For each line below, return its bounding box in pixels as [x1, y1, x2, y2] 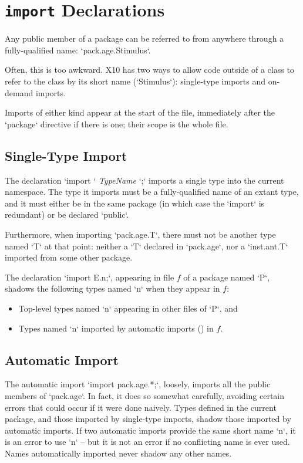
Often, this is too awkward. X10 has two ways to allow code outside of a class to [5, 63, 294, 76]
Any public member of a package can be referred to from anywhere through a [5, 32, 284, 45]
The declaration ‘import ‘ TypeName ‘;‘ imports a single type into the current [5, 174, 284, 186]
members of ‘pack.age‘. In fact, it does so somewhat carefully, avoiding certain [5, 389, 285, 401]
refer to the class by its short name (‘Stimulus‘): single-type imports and [5, 75, 266, 87]
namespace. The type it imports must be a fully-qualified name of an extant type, [5, 185, 299, 198]
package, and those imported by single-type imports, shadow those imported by [5, 413, 291, 425]
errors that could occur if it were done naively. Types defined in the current [5, 401, 277, 413]
